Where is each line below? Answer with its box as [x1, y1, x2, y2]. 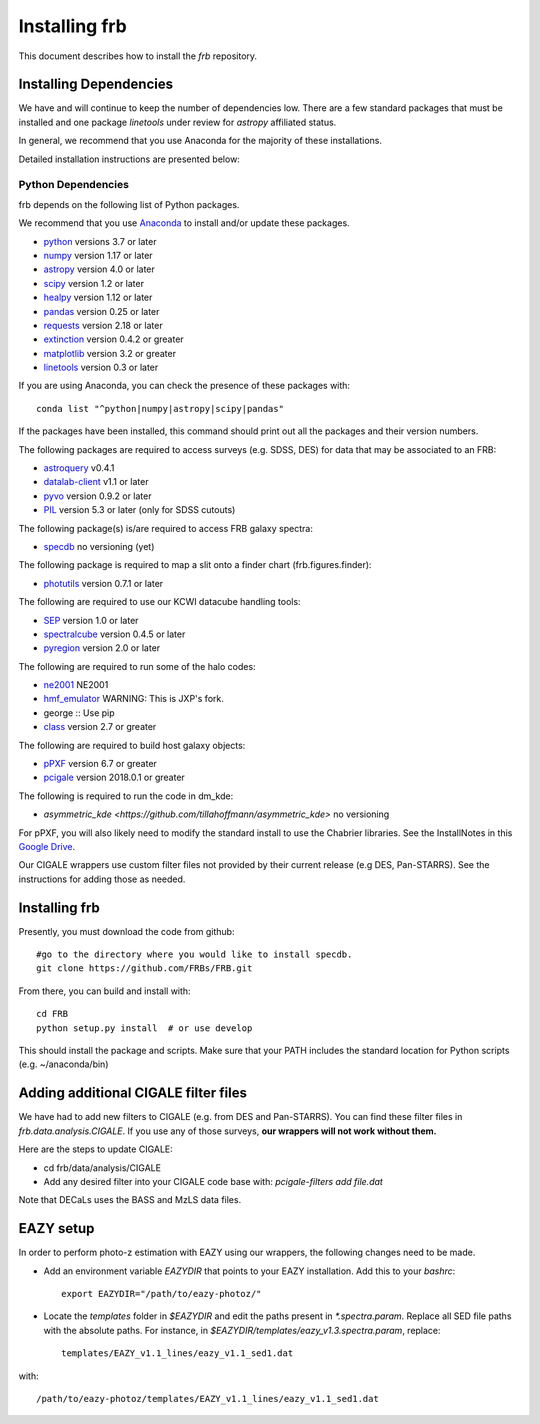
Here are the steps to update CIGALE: [18, 1143, 174, 1155]
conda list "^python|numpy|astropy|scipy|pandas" [36, 403, 285, 414]
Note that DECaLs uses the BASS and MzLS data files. [18, 1194, 242, 1206]
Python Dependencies [18, 178, 130, 192]
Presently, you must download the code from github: [18, 925, 235, 937]
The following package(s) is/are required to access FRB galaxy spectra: [18, 522, 314, 534]
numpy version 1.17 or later [43, 249, 154, 261]
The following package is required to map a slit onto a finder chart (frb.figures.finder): [18, 559, 372, 571]
